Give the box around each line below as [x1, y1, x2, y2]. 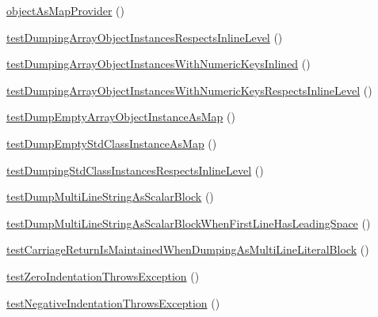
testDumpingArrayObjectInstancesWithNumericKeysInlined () [6, 55, 311, 72]
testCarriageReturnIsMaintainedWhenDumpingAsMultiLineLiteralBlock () [6, 241, 369, 258]
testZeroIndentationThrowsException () [6, 267, 200, 284]
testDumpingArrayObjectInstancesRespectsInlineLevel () [6, 28, 283, 45]
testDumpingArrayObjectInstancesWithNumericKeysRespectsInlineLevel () [6, 81, 372, 98]
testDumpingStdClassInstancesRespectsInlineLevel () [6, 161, 264, 178]
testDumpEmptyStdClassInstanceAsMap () [6, 134, 217, 151]
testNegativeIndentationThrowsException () [6, 294, 220, 311]
